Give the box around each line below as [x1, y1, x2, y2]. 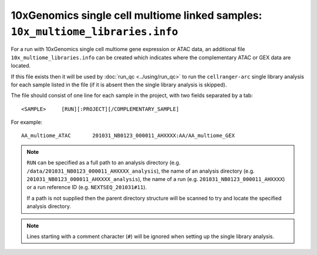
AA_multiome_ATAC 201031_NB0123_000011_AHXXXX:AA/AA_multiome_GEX [21, 132, 235, 139]
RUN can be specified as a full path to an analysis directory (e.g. [26, 159, 181, 166]
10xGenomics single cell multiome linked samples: [11, 9, 262, 22]
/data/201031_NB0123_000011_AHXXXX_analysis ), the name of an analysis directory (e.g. [26, 167, 255, 175]
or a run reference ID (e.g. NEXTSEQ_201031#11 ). [26, 184, 147, 191]
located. [11, 62, 31, 69]
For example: [11, 119, 43, 126]
